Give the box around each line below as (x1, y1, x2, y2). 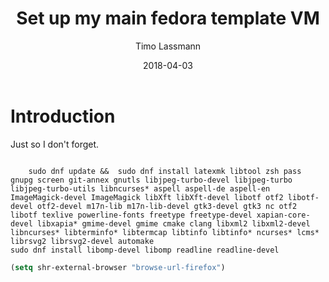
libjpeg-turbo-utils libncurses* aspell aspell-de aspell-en (10, 183, 271, 194)
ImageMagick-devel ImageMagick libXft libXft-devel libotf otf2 (10, 192, 284, 202)
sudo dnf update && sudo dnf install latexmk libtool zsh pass (28, 166, 302, 176)
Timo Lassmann (134, 40, 202, 52)
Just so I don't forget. (10, 138, 100, 150)
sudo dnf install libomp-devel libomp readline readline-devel (10, 245, 280, 255)
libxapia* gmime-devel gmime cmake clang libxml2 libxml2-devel (36, 218, 311, 229)
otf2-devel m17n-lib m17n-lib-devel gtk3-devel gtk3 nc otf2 (36, 201, 298, 211)
